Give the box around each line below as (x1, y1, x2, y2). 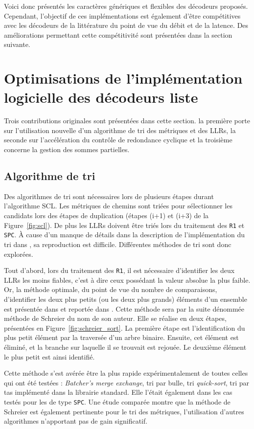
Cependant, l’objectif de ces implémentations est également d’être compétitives (4, 10, 241, 21)
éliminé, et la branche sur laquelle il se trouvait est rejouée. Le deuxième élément (4, 341, 247, 352)
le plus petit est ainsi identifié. (4, 351, 95, 361)
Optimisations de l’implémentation (4, 68, 243, 88)
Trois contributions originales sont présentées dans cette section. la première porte (4, 115, 250, 126)
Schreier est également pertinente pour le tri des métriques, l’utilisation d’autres (4, 406, 244, 416)
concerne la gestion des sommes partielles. (4, 144, 130, 155)
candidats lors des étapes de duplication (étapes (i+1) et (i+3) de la (4, 210, 209, 221)
